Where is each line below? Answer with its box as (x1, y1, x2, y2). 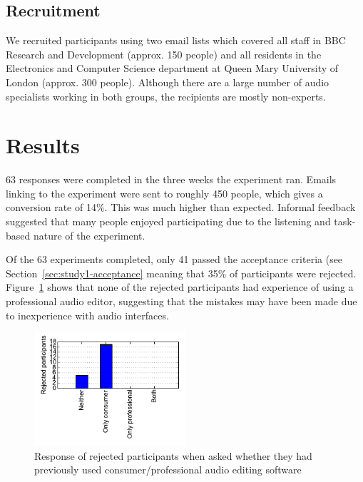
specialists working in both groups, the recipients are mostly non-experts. (6, 88, 326, 103)
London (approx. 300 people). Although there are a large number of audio (6, 74, 329, 89)
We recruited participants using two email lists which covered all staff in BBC (6, 33, 346, 48)
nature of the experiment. (33, 227, 145, 242)
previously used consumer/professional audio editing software (34, 462, 302, 477)
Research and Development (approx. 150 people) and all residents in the (6, 46, 322, 61)
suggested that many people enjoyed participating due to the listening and (6, 214, 331, 229)
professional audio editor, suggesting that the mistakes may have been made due (6, 294, 357, 309)
